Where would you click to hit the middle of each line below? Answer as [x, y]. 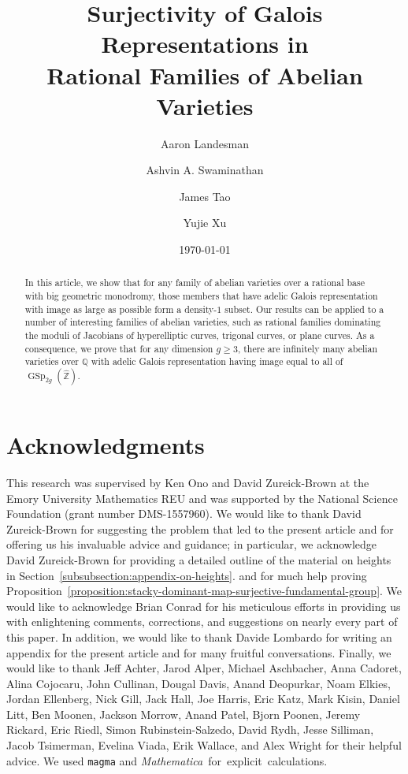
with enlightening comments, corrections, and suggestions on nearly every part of [202, 621]
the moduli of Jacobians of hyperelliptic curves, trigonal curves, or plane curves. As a [200, 335]
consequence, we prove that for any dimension [119, 348]
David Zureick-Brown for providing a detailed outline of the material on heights [199, 559]
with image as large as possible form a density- [121, 309]
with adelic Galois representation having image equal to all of [217, 361]
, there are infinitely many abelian [308, 348]
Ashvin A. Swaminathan [205, 170]
